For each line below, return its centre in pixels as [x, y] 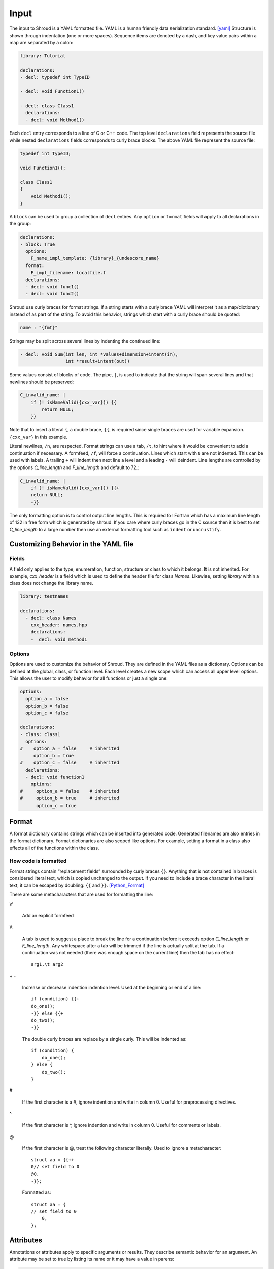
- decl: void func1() [53, 287]
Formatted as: [37, 1192]
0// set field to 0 [55, 1167]
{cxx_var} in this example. [39, 437]
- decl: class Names [51, 618]
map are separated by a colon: [41, 43]
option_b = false [47, 706]
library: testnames [44, 597]
